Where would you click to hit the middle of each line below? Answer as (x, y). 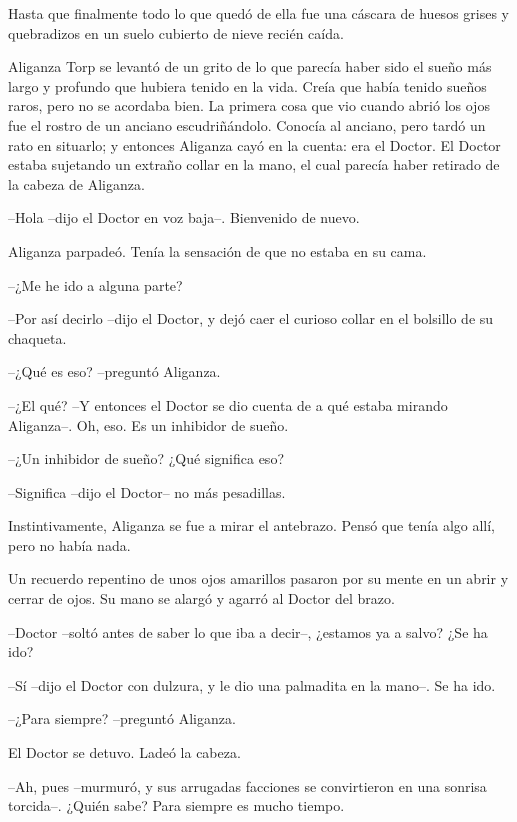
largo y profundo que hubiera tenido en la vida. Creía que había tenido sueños (247, 85)
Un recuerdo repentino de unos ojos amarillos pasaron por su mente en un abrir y (258, 578)
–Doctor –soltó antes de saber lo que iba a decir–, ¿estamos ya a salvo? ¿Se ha (248, 631)
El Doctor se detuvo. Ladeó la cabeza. (124, 752)
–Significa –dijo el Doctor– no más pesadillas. (147, 491)
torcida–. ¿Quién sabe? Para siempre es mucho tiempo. (176, 805)
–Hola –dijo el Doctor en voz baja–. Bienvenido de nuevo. (184, 217)
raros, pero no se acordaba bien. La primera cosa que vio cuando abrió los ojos (249, 105)
